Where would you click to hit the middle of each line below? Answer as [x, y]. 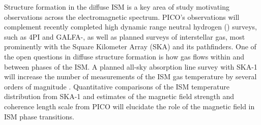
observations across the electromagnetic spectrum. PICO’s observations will [122, 17]
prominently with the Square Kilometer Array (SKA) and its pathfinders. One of [130, 46]
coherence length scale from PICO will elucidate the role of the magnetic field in [129, 106]
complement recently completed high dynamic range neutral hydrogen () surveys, [130, 27]
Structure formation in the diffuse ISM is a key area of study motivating [117, 7]
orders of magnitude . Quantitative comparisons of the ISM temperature [117, 86]
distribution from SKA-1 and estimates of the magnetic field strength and [119, 96]
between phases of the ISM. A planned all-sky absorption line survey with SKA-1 [131, 66]
